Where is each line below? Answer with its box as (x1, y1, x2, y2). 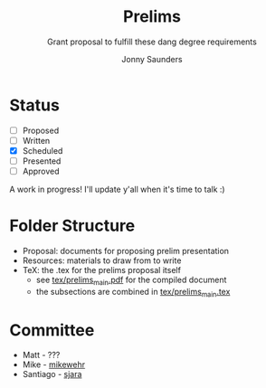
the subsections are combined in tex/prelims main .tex (35, 286, 231, 299)
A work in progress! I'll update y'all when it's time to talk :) (9, 184, 225, 194)
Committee (9, 319, 95, 340)
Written (22, 135, 51, 146)
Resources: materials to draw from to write (22, 255, 182, 266)
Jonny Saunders (121, 53, 183, 64)
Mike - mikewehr (22, 359, 86, 370)
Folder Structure (9, 215, 136, 236)
